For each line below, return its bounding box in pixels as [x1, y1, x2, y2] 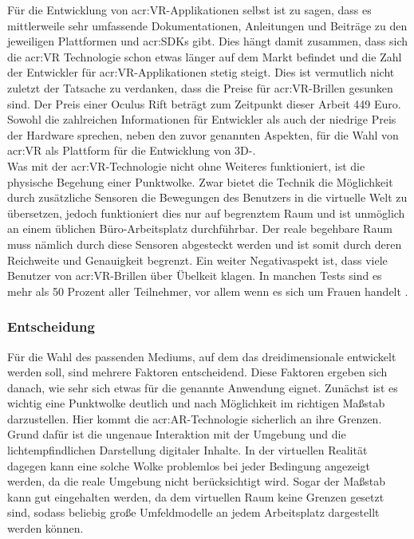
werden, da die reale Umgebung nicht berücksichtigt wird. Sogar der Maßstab [7, 473, 386, 490]
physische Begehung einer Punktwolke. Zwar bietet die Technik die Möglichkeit [7, 173, 393, 190]
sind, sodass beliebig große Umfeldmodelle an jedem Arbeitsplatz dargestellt [7, 504, 380, 521]
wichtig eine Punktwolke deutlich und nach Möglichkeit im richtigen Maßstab [7, 395, 385, 411]
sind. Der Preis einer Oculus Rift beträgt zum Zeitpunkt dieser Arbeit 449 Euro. [7, 95, 401, 112]
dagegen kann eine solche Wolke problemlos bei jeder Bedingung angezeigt [7, 457, 371, 474]
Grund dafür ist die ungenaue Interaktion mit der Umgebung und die [7, 426, 346, 443]
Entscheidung [7, 317, 95, 336]
